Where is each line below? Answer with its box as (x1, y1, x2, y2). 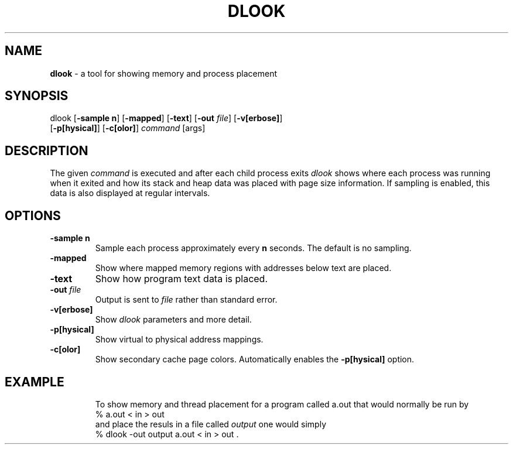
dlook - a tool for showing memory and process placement (50, 68, 277, 78)
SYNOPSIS (5, 88, 69, 104)
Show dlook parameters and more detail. (95, 314, 252, 325)
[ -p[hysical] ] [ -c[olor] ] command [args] (50, 123, 206, 133)
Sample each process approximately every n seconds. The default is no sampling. (95, 243, 412, 253)
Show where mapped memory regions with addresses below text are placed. (95, 263, 392, 273)
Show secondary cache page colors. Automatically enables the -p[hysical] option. (95, 354, 415, 365)
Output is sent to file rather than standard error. (95, 294, 278, 305)
